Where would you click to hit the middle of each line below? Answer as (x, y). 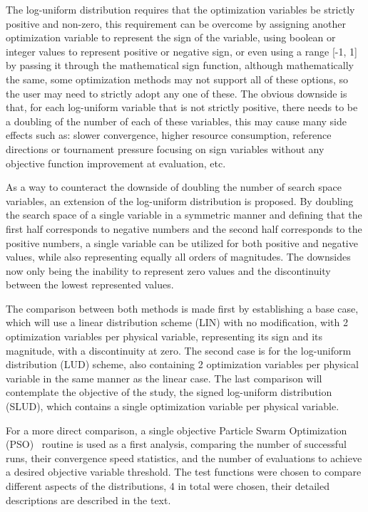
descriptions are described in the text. (88, 500)
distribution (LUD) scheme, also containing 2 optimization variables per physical (182, 364)
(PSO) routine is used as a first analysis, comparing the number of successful (176, 444)
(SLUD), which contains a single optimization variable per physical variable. (173, 406)
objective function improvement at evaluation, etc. (116, 163)
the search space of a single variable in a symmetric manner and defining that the (184, 215)
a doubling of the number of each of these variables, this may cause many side (176, 121)
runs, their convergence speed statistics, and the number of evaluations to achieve (184, 458)
